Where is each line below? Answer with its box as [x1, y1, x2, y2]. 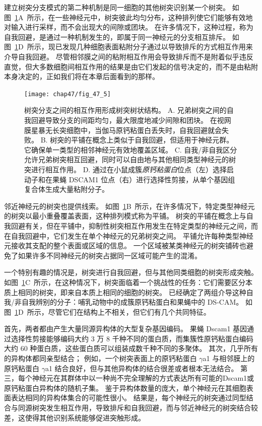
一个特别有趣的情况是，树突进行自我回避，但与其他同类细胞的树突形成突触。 [4, 267, 258, 277]
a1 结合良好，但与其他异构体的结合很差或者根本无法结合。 [45, 363, 238, 373]
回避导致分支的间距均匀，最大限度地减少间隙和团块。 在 [31, 115, 217, 125]
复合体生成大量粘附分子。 [24, 184, 109, 194]
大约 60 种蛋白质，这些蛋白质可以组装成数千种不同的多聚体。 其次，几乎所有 [4, 343, 258, 353]
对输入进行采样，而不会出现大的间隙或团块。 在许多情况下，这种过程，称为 [4, 22, 253, 32]
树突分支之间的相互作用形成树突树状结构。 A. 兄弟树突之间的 [24, 105, 227, 115]
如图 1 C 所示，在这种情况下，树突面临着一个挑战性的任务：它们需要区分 [4, 276, 246, 287]
